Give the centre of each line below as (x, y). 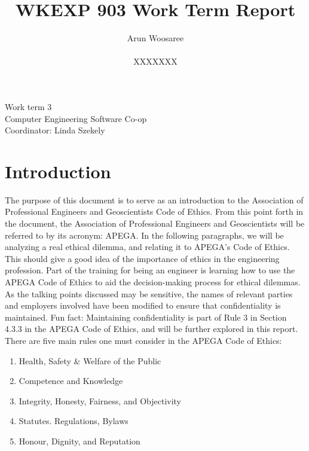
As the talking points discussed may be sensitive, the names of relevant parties (149, 293)
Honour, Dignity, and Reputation (79, 441)
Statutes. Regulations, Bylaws (74, 421)
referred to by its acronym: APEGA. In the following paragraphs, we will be (144, 235)
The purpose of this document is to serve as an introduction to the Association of (154, 199)
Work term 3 (28, 106)
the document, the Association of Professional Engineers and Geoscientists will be (155, 223)
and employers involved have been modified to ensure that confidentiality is (143, 305)
